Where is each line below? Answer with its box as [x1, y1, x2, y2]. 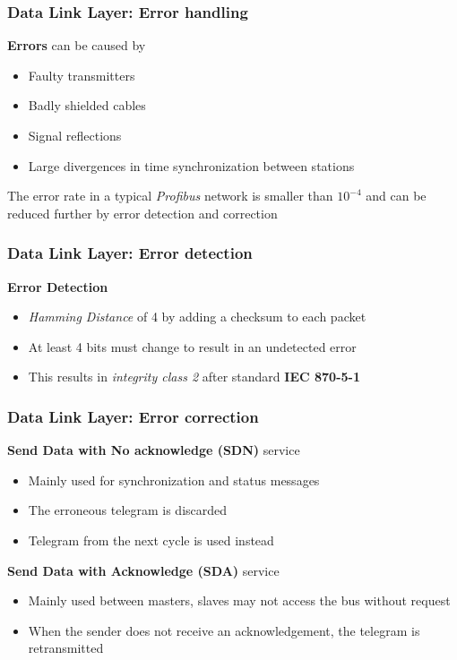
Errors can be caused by [7, 36, 146, 55]
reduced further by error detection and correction [7, 203, 278, 222]
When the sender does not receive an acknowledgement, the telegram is [28, 621, 420, 639]
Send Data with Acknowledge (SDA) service [7, 561, 280, 579]
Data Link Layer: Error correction [7, 405, 259, 427]
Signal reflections [28, 126, 122, 144]
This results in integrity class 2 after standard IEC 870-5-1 [28, 367, 360, 386]
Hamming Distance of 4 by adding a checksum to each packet [28, 307, 366, 326]
